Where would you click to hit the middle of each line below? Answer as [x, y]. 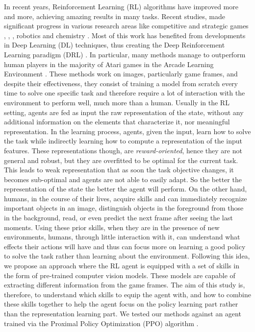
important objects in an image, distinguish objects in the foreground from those [124, 208]
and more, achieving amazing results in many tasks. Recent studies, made [115, 16]
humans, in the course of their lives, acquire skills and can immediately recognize [126, 198]
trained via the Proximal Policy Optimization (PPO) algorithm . [101, 323]
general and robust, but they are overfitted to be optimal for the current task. [121, 160]
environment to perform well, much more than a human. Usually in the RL [117, 102]
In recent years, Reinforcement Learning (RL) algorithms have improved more [121, 6]
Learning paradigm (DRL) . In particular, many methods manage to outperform [125, 54]
